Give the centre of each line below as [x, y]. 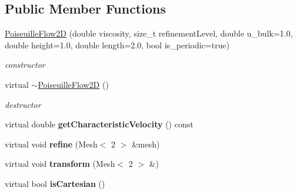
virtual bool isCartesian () [55, 183]
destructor [23, 104]
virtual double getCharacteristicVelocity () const [99, 124]
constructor [25, 65]
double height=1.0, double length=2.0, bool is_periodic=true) [117, 45]
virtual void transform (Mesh [60, 164]
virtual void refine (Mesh [51, 144]
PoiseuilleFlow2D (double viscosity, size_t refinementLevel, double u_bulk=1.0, [149, 33]
